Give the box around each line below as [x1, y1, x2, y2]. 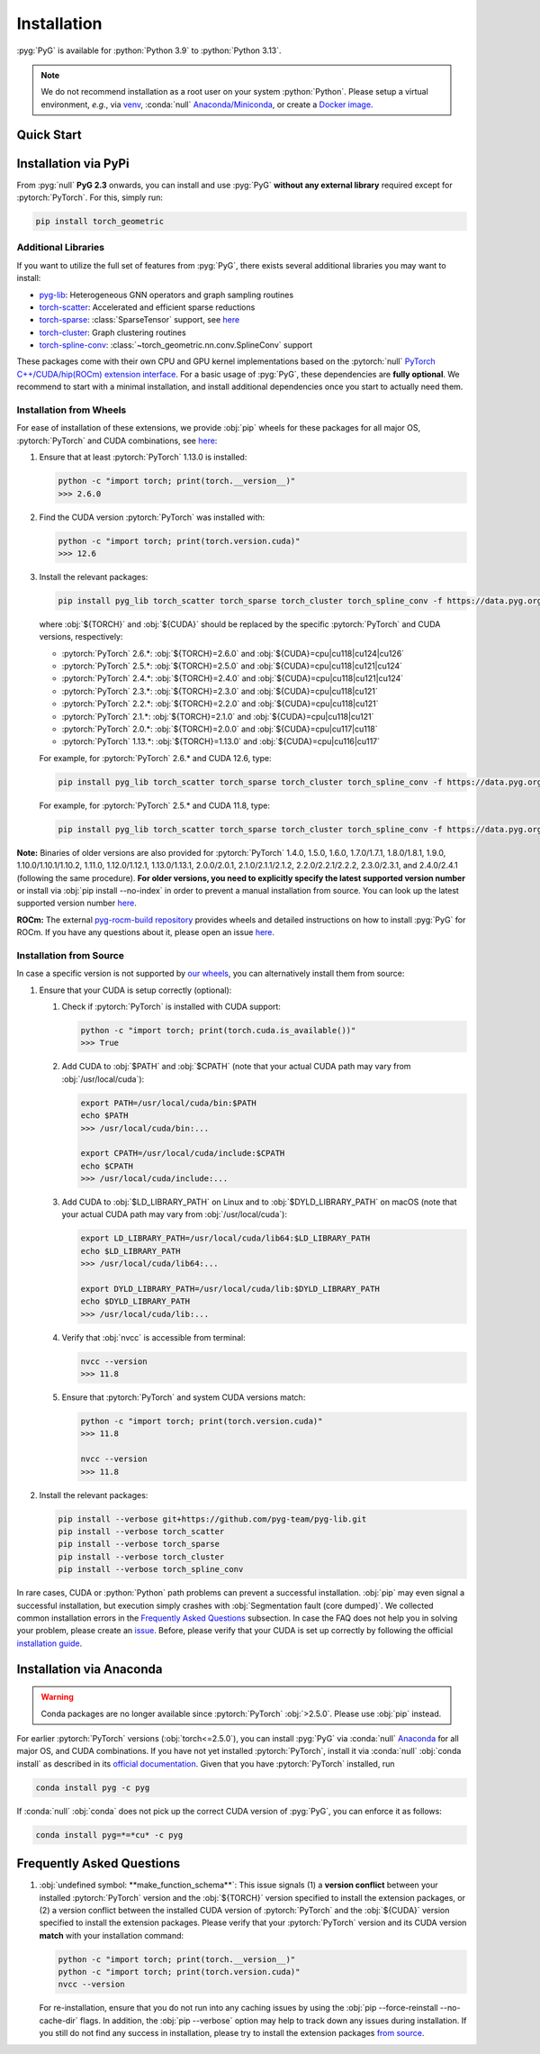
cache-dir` [39, 2014, 78, 2026]
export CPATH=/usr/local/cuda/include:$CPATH [80, 1149, 285, 1159]
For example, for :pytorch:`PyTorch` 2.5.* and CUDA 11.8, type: [39, 800, 270, 811]
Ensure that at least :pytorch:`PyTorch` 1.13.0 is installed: [39, 451, 247, 463]
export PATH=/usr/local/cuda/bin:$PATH [80, 1097, 256, 1108]
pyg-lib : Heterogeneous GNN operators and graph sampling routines [39, 289, 294, 300]
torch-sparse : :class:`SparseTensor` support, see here [39, 314, 240, 325]
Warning [40, 1692, 74, 1703]
